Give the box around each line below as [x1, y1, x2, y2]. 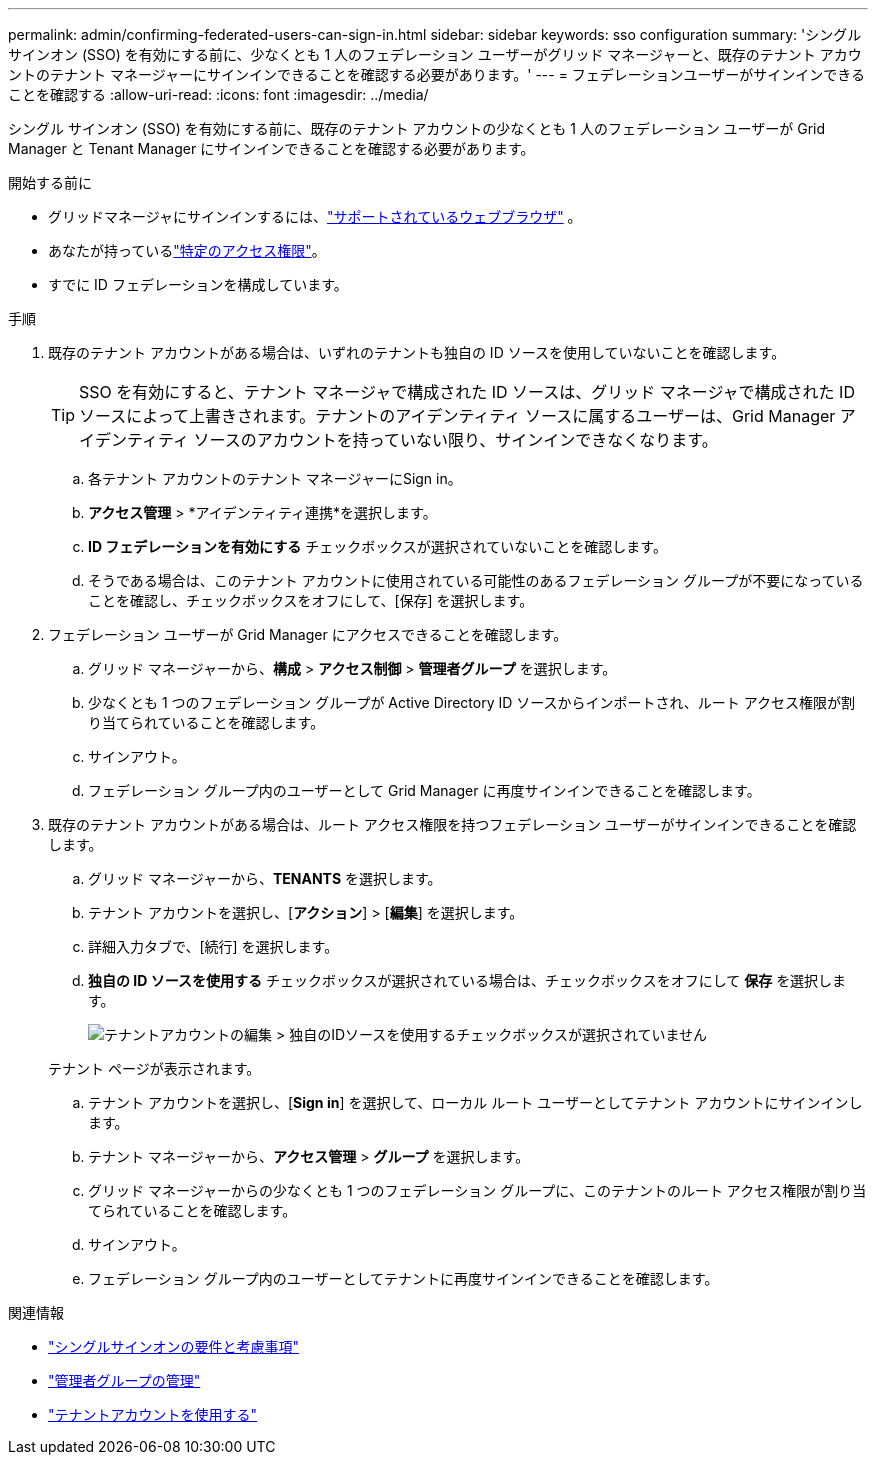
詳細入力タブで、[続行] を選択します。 [88, 938, 339, 955]
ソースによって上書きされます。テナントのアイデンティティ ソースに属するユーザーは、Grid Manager [79, 406, 836, 426]
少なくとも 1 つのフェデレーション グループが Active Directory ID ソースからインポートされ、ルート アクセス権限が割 [88, 694, 855, 711]
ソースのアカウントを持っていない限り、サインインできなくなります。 [193, 430, 718, 450]
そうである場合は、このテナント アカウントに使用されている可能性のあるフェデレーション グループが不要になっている [88, 572, 864, 589]
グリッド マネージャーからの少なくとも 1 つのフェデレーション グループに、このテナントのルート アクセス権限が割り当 [88, 1182, 867, 1199]
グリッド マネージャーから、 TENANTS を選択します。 [88, 870, 442, 887]
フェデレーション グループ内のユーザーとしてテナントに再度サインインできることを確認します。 [88, 1270, 719, 1287]
